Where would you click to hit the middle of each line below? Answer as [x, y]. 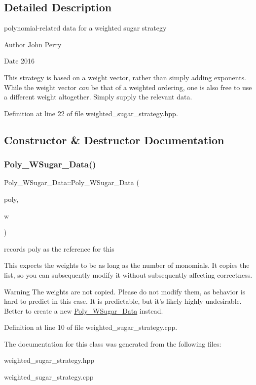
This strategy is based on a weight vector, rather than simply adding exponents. [125, 77]
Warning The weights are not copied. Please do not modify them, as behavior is [125, 291]
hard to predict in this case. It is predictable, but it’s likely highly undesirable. [123, 301]
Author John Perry [33, 44]
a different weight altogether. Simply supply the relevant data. [98, 97]
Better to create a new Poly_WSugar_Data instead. [84, 310]
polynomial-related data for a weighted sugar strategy [85, 28]
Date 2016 [19, 61]
